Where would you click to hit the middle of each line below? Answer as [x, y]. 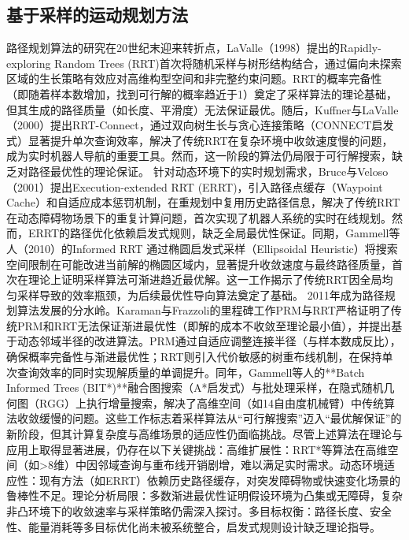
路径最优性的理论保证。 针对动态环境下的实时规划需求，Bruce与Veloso [208, 171]
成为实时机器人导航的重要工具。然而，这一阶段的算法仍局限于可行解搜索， [199, 156]
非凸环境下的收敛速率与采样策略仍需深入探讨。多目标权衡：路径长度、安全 [199, 511]
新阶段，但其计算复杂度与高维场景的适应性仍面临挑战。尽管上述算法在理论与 [204, 434]
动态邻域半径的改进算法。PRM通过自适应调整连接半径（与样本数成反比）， [209, 341]
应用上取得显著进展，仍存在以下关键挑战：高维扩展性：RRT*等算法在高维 [197, 449]
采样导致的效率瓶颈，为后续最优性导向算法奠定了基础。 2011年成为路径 [201, 294]
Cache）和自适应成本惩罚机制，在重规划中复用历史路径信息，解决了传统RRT [203, 202]
